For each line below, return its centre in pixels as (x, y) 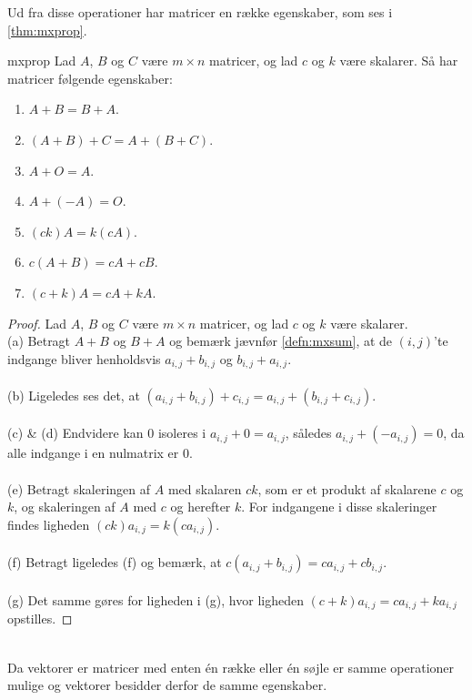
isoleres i (182, 433)
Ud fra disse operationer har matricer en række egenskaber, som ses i (200, 12)
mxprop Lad (42, 61)
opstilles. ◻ (40, 619)
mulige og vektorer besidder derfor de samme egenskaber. (167, 685)
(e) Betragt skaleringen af (79, 488)
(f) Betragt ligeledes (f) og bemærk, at (115, 562)
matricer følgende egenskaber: (90, 78)
